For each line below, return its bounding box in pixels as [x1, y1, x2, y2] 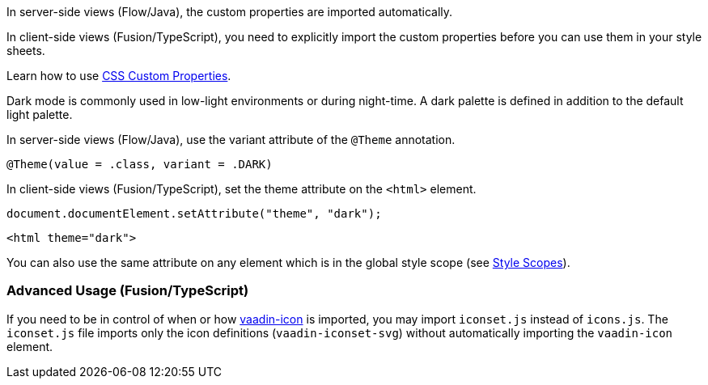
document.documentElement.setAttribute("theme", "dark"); [6, 207, 382, 220]
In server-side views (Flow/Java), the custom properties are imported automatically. [6, 5, 453, 19]
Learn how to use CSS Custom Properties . [6, 69, 231, 82]
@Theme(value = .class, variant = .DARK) [6, 158, 273, 171]
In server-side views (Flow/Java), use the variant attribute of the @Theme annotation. [6, 133, 456, 146]
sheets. [6, 44, 45, 57]
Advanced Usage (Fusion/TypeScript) [6, 282, 249, 299]
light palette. [6, 108, 73, 121]
